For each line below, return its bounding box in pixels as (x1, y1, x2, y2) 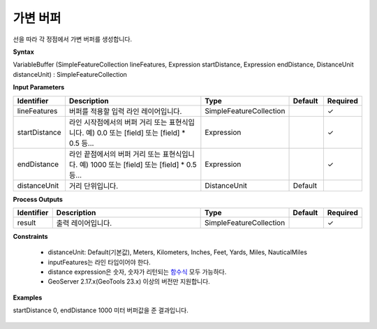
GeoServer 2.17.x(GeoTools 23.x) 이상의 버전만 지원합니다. (47, 277, 211, 286)
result (17, 217, 36, 227)
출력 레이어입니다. (56, 218, 112, 228)
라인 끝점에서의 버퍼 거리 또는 (68, 149, 161, 159)
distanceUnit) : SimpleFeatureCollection (13, 70, 127, 78)
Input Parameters (13, 83, 65, 92)
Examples (13, 293, 43, 302)
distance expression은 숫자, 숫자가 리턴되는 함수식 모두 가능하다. (47, 268, 227, 276)
